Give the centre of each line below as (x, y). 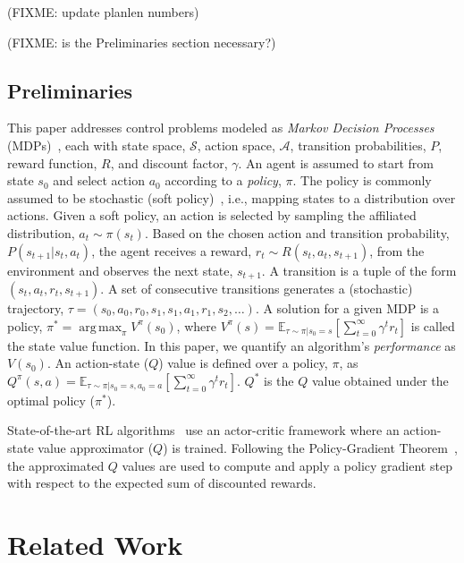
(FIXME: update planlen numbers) (103, 12)
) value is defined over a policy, (243, 363)
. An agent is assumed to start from (336, 162)
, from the (397, 250)
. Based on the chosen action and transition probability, (297, 232)
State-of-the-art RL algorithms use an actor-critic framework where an (203, 430)
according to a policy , (223, 180)
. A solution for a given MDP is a (347, 308)
